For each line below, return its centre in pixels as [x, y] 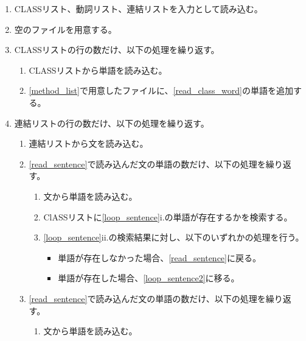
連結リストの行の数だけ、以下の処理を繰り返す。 [112, 123]
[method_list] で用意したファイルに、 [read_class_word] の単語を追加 [161, 90]
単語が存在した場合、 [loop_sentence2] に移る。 [149, 278]
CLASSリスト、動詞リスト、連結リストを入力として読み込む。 [138, 9]
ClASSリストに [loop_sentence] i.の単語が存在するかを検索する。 [168, 216]
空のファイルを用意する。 [65, 29]
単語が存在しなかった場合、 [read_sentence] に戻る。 [159, 257]
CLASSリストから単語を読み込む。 [98, 70]
